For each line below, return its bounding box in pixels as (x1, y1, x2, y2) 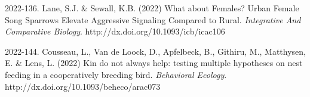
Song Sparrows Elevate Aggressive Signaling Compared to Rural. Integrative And (5, 13, 301, 26)
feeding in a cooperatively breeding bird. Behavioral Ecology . (5, 68, 227, 80)
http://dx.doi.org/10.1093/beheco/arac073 (5, 80, 161, 92)
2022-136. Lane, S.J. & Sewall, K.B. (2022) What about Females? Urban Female (5, 2, 299, 14)
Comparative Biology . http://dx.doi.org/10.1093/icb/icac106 (5, 25, 225, 37)
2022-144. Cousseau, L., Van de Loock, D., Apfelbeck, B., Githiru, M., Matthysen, (5, 45, 306, 57)
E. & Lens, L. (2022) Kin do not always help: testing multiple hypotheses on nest (5, 57, 303, 69)
